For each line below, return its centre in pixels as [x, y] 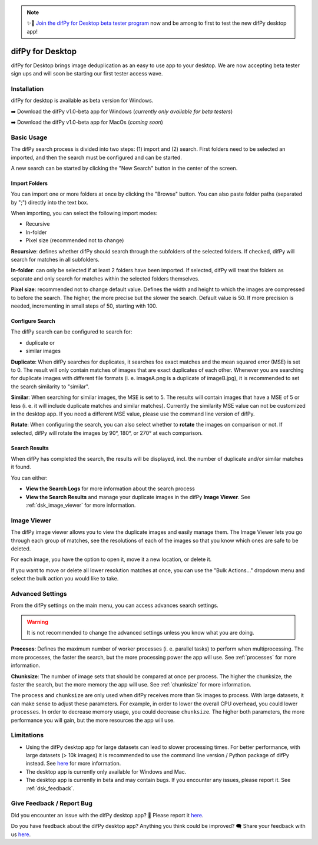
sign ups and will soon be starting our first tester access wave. [87, 74]
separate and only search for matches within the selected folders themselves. [105, 278]
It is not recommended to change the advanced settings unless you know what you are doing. [140, 633]
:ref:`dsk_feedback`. [50, 788]
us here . [21, 834]
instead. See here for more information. [73, 764]
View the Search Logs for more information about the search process [110, 488]
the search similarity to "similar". [50, 387]
